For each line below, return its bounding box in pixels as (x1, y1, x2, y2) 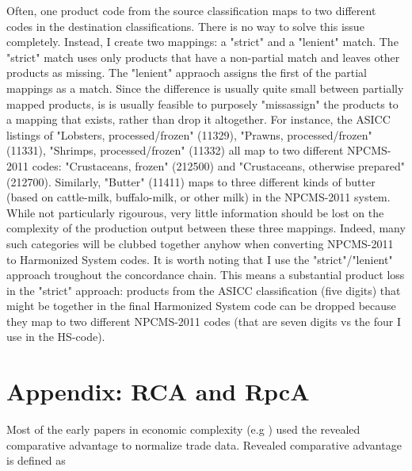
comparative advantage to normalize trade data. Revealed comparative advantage (6, 436, 402, 453)
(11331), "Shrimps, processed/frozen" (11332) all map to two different (6, 142, 344, 159)
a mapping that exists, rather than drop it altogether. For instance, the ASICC (6, 111, 391, 128)
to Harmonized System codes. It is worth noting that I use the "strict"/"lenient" (6, 251, 393, 267)
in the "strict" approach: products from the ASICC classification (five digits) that (6, 281, 401, 298)
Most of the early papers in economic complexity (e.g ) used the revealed (6, 421, 360, 438)
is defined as (6, 452, 66, 469)
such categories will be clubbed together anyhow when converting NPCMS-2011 (6, 235, 394, 251)
